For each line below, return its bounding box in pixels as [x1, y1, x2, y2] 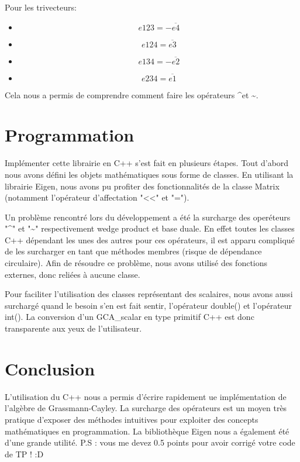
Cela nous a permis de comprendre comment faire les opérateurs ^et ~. [5, 88, 258, 101]
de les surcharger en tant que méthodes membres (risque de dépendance [5, 245, 262, 257]
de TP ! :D [5, 447, 44, 460]
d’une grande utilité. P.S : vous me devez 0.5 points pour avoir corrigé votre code [5, 436, 295, 449]
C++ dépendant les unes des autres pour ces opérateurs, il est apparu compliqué [5, 233, 295, 246]
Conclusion [5, 356, 95, 380]
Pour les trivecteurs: [5, 1, 77, 13]
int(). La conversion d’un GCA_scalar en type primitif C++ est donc [5, 311, 254, 323]
